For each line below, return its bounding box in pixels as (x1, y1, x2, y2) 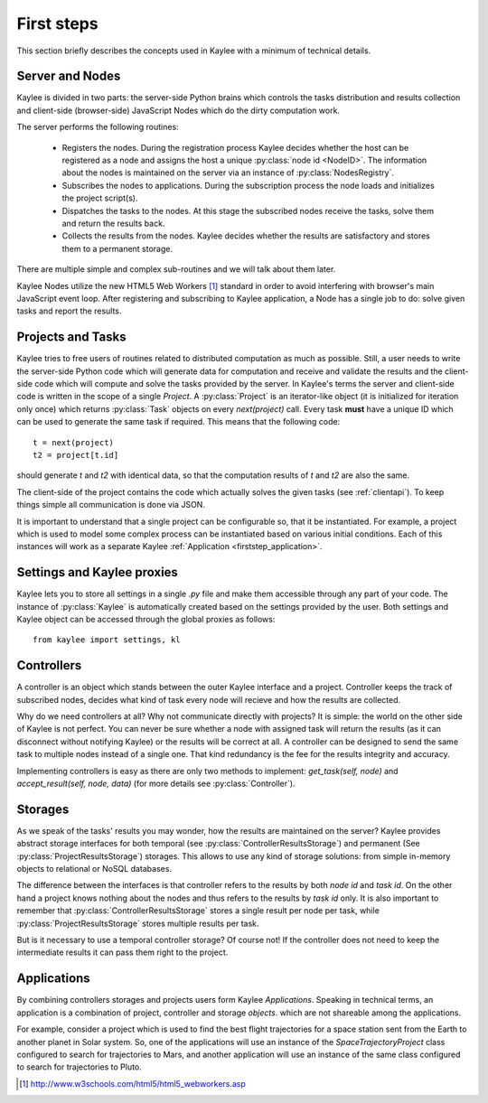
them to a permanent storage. (61, 243, 174, 254)
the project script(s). (61, 192, 139, 203)
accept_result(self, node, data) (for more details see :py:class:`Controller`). (16, 778, 296, 790)
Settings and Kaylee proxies (16, 565, 178, 580)
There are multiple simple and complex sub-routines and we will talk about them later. (16, 264, 336, 275)
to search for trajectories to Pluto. (16, 1061, 142, 1072)
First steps (16, 14, 99, 33)
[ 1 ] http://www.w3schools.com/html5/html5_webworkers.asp (19, 1078, 246, 1089)
